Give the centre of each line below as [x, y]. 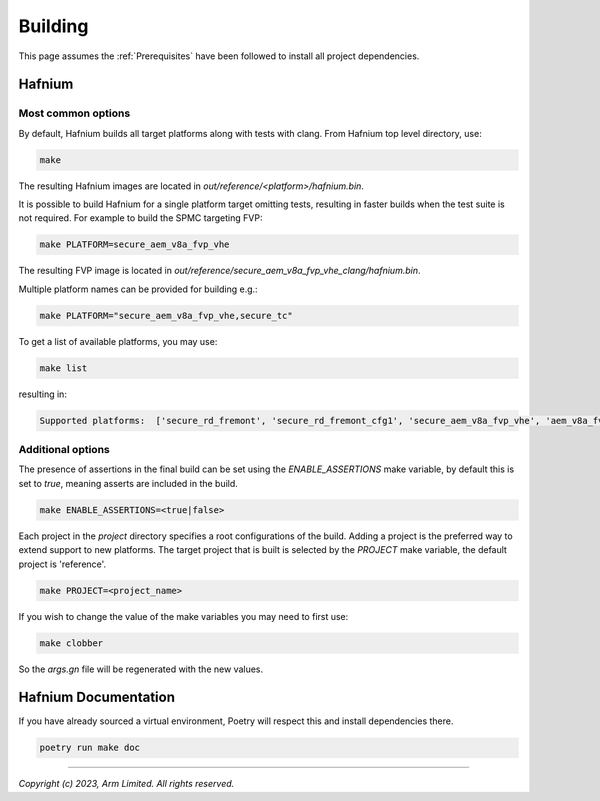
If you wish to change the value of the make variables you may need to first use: [183, 616]
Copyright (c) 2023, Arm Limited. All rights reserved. [126, 784]
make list [63, 368]
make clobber [71, 643]
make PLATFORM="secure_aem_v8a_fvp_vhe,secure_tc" [166, 315]
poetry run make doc [89, 748]
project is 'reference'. [62, 564]
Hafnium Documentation [96, 697]
